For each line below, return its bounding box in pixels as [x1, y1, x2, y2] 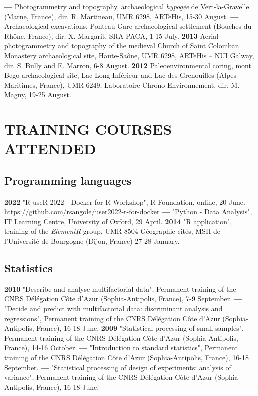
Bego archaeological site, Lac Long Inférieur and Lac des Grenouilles [4, 70, 214, 80]
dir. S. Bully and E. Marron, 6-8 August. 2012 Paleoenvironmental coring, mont [4, 60, 251, 70]
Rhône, [4, 30, 26, 41]
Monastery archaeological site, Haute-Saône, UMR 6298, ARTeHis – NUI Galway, [4, 50, 254, 60]
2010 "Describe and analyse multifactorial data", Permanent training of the [4, 283, 236, 294]
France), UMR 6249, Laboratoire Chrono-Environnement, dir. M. [39, 79, 240, 90]
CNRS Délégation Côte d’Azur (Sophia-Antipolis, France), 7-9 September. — [4, 293, 242, 304]
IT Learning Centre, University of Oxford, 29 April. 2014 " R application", [4, 216, 232, 226]
